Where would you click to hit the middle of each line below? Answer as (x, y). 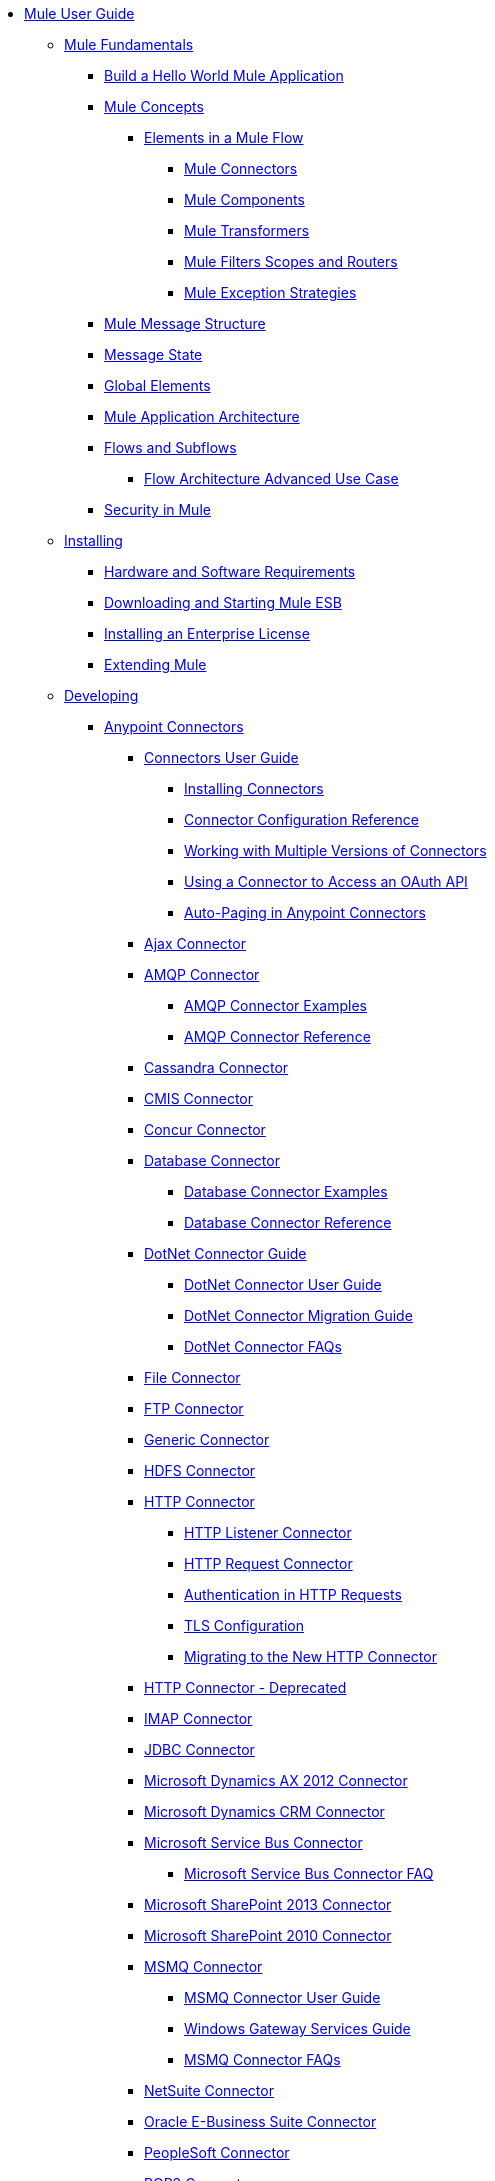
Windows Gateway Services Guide (297, 2028)
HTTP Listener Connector (268, 1532)
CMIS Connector (198, 1098)
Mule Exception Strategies (270, 292)
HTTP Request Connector (268, 1563)
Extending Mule (155, 664)
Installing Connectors (254, 788)
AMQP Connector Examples (275, 1005)
